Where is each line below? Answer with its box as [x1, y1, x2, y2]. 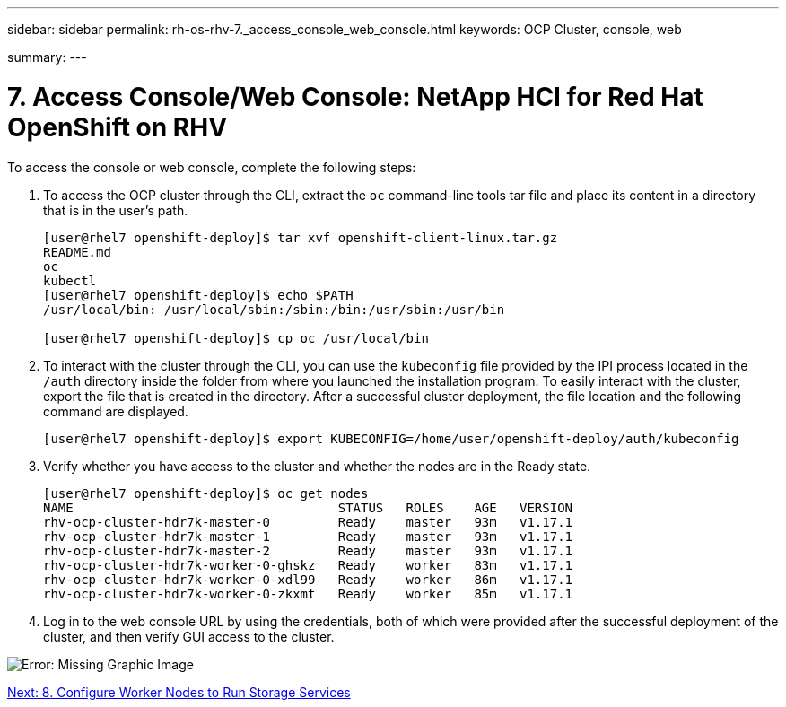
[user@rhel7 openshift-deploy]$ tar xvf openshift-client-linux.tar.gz [43, 230, 558, 245]
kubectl [43, 273, 97, 288]
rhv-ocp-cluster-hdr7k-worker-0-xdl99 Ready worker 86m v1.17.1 [43, 572, 573, 587]
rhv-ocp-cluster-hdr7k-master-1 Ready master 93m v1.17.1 [43, 528, 573, 544]
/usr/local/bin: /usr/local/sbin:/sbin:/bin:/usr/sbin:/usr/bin [43, 301, 505, 317]
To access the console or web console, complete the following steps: [7, 159, 416, 175]
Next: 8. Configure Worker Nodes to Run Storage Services [7, 684, 351, 700]
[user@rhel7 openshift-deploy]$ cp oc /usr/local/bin [43, 330, 429, 345]
